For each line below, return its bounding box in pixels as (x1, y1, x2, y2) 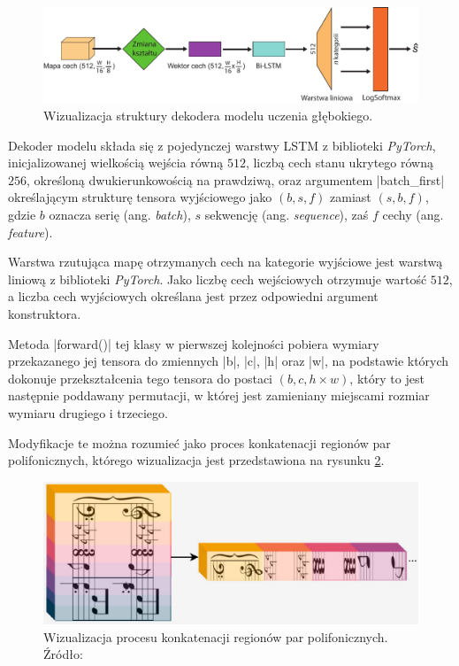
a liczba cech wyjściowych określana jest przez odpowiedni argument (8, 287, 379, 306)
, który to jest (349, 368, 425, 387)
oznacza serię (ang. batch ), (49, 205, 191, 224)
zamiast (330, 188, 371, 206)
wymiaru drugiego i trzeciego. (8, 403, 168, 422)
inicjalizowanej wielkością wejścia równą (8, 153, 224, 172)
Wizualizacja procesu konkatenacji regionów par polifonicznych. (43, 627, 388, 646)
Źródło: (43, 645, 83, 663)
